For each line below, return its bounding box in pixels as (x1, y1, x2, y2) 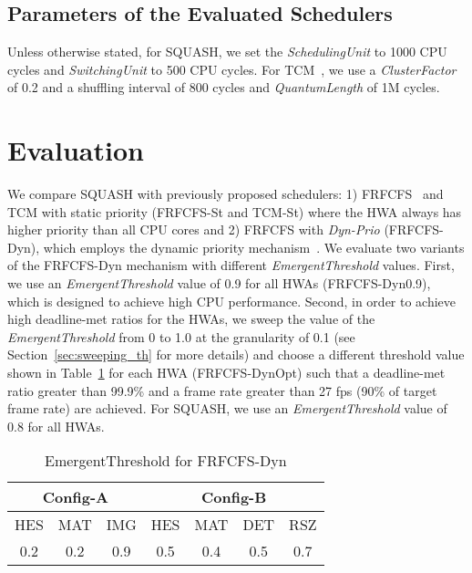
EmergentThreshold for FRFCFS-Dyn (44, 450, 287, 472)
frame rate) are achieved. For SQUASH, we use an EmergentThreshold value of (7, 399, 447, 418)
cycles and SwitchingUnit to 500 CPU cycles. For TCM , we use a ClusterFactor (7, 59, 457, 78)
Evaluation (7, 131, 144, 169)
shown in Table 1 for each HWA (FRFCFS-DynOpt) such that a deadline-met (7, 363, 446, 382)
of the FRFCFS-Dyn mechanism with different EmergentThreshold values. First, (7, 255, 455, 275)
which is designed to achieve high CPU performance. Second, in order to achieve (7, 291, 457, 310)
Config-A (42, 486, 108, 508)
